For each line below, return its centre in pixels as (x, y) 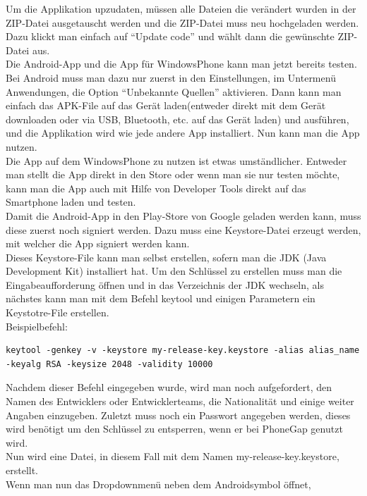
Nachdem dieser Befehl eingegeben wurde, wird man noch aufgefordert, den (169, 387)
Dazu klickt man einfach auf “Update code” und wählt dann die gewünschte (170, 36)
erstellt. (22, 470)
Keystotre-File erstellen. (58, 312)
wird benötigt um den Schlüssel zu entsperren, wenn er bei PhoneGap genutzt (174, 429)
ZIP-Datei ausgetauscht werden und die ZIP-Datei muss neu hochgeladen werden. (182, 22)
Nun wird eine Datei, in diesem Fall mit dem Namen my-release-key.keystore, (173, 456)
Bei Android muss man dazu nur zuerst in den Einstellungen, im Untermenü (171, 77)
